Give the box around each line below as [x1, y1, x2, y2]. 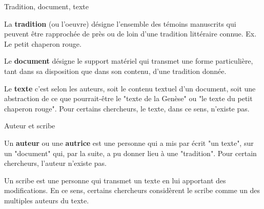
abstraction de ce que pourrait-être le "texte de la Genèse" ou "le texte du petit [4, 93, 253, 104]
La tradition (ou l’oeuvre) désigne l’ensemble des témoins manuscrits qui [4, 18, 236, 29]
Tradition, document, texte [4, 1, 89, 11]
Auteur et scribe [4, 120, 55, 131]
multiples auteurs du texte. [4, 195, 89, 205]
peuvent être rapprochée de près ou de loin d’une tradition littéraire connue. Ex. [4, 28, 257, 39]
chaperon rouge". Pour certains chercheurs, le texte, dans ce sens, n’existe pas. [4, 103, 250, 113]
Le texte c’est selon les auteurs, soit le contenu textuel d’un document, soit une [4, 83, 256, 93]
